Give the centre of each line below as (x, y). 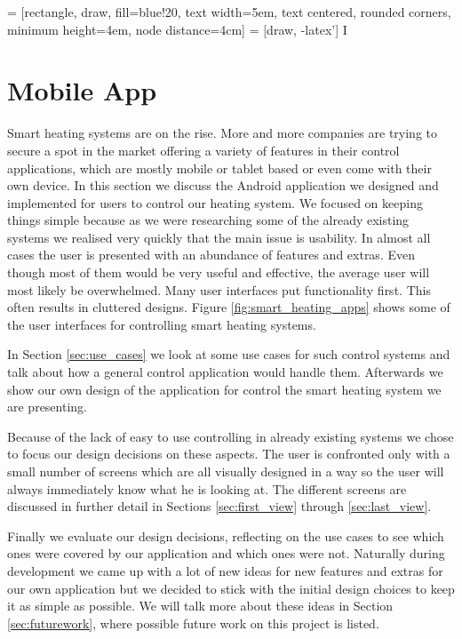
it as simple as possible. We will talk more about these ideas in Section (200, 606)
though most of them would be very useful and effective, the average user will (219, 272)
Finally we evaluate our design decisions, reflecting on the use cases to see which (226, 535)
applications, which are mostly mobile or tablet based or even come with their (219, 168)
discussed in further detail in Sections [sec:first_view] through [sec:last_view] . (219, 506)
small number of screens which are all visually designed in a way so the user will (226, 471)
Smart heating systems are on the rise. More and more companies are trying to (223, 133)
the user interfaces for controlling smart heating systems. (162, 324)
